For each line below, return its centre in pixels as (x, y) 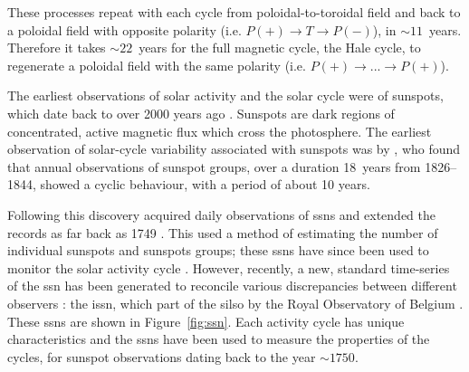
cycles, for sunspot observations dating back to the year (162, 356)
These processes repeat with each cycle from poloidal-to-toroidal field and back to (234, 12)
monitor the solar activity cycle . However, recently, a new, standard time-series (229, 267)
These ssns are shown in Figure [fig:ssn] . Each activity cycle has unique (206, 321)
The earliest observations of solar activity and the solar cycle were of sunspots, (225, 95)
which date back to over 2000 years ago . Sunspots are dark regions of (201, 113)
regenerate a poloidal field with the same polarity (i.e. (157, 65)
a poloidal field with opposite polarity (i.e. (124, 29)
